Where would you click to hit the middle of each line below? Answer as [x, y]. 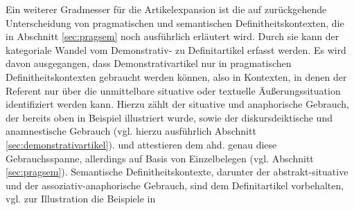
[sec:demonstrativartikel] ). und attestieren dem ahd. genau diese [141, 144]
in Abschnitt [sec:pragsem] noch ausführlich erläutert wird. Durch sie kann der [172, 36]
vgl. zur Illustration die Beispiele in [81, 199]
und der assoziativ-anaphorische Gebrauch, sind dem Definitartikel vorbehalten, [175, 185]
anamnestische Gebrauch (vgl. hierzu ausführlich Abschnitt [131, 131]
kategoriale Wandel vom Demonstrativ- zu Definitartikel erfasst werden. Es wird [176, 49]
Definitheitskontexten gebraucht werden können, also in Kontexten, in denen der [176, 76]
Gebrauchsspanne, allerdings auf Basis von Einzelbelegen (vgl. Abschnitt [160, 158]
